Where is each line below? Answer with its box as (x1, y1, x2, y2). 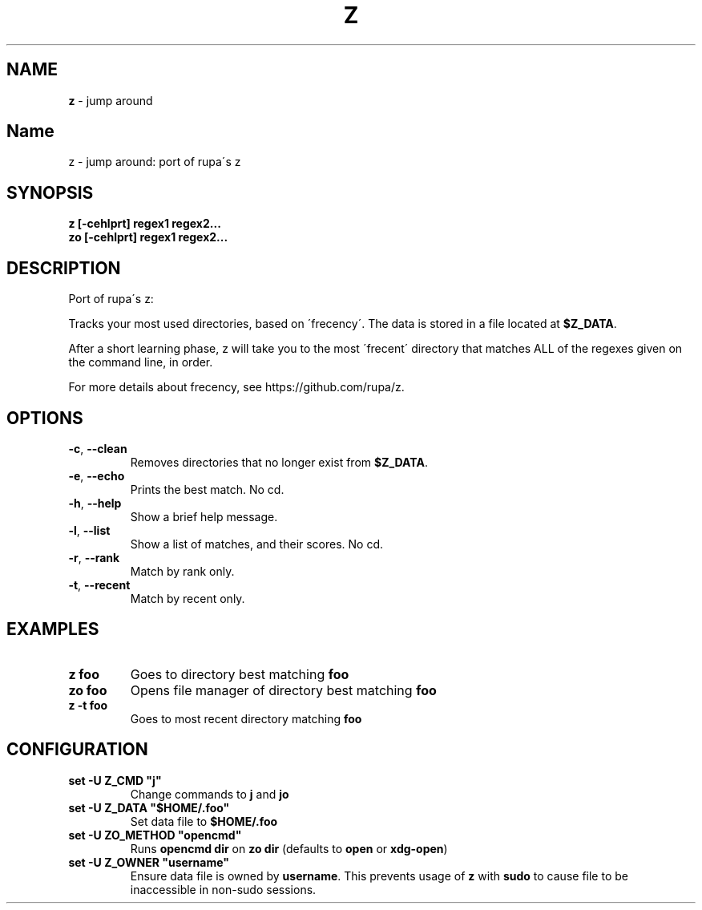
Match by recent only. (130, 591, 245, 605)
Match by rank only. (130, 564, 235, 578)
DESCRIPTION (6, 257, 121, 278)
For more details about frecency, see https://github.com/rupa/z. (68, 380, 405, 394)
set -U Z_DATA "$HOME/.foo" (68, 800, 230, 815)
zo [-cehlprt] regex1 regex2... (68, 230, 228, 245)
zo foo (68, 681, 107, 698)
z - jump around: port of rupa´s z (68, 155, 241, 169)
